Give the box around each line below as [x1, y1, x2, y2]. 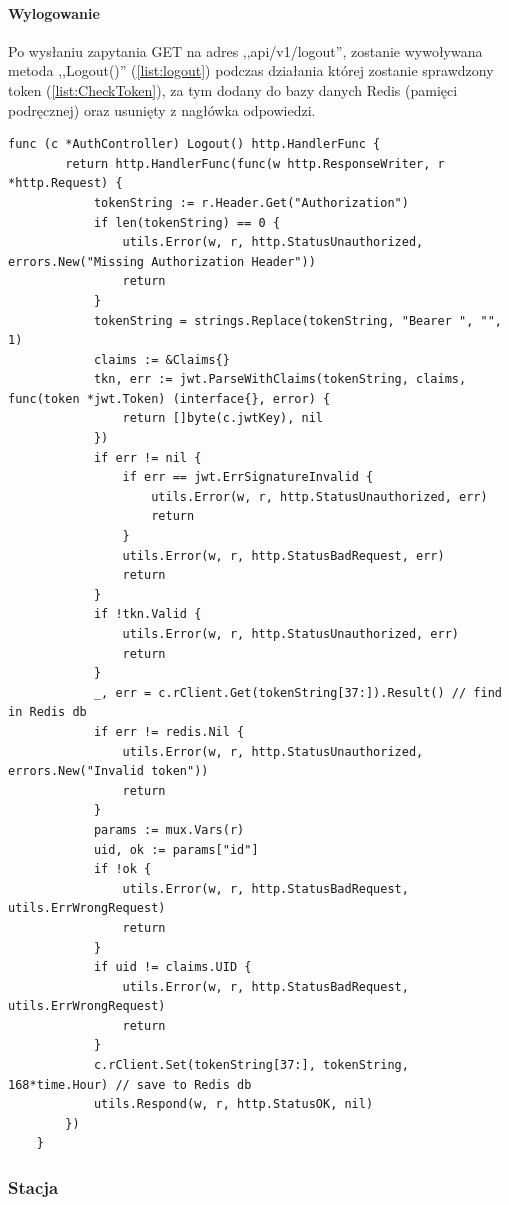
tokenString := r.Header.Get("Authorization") [93, 195, 409, 210]
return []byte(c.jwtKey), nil [122, 411, 323, 426]
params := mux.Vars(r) [93, 822, 245, 837]
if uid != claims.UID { [93, 960, 252, 975]
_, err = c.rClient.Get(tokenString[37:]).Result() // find [93, 685, 502, 700]
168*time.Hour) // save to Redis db [8, 1077, 252, 1092]
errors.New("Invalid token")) [8, 764, 209, 779]
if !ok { [93, 862, 152, 877]
